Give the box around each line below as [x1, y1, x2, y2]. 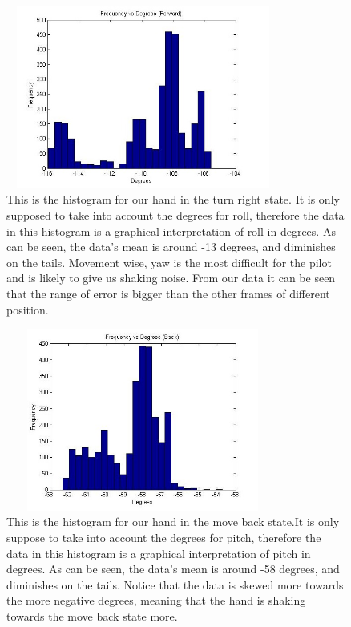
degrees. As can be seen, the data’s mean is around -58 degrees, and [6, 560, 340, 577]
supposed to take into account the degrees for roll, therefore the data [6, 206, 345, 223]
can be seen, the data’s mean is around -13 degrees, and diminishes [6, 238, 336, 255]
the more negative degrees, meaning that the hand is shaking [6, 592, 306, 609]
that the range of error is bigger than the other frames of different [6, 285, 330, 301]
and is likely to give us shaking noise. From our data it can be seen [6, 269, 336, 286]
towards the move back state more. [6, 608, 178, 625]
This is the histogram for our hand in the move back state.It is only [6, 513, 340, 530]
